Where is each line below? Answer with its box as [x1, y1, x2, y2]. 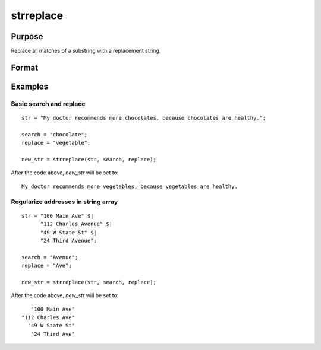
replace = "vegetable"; [21, 139, 91, 147]
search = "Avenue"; [21, 254, 78, 260]
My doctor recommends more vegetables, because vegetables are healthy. [21, 183, 238, 190]
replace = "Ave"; [21, 262, 72, 269]
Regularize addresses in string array [11, 198, 118, 206]
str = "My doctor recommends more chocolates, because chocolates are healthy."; [21, 114, 266, 122]
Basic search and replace [11, 100, 86, 108]
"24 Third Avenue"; [40, 237, 97, 244]
